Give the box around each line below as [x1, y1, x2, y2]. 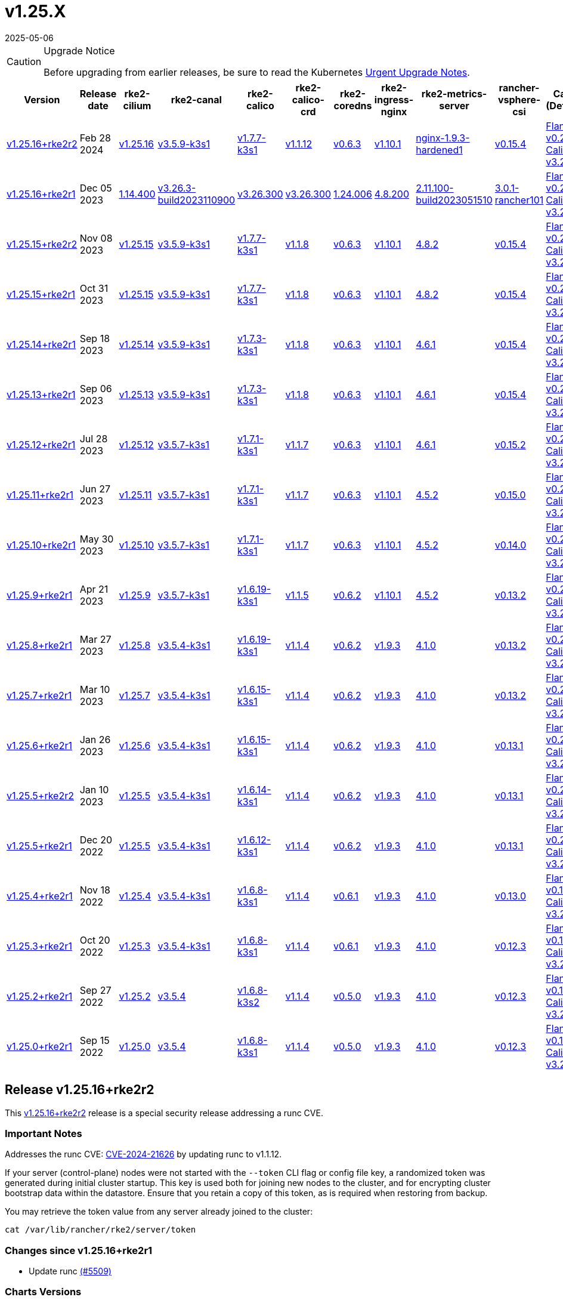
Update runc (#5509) [29, 1266, 112, 1277]
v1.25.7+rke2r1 [7, 689, 72, 701]
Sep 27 [79, 984, 112, 996]
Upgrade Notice [44, 44, 115, 57]
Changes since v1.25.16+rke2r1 [5, 1244, 153, 1256]
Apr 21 [79, 583, 109, 595]
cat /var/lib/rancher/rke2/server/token [5, 1225, 196, 1235]
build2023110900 [157, 193, 236, 206]
